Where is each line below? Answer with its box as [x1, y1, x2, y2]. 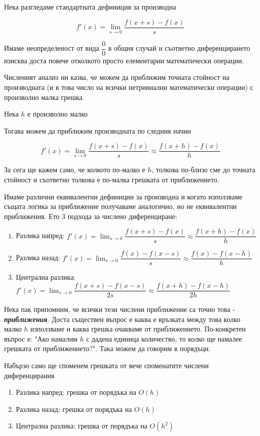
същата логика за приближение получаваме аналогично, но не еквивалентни [4, 201, 237, 211]
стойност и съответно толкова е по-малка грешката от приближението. [4, 174, 219, 184]
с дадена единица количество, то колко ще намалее [86, 333, 242, 344]
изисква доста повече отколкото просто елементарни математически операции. [4, 55, 244, 65]
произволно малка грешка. [4, 91, 84, 102]
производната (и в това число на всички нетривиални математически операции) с [4, 81, 253, 92]
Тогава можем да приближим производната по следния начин [4, 125, 191, 136]
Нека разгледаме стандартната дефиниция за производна [4, 2, 176, 12]
